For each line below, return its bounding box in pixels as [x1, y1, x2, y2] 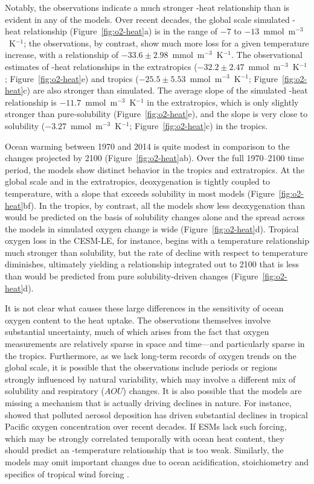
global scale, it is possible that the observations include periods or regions [5, 361, 278, 374]
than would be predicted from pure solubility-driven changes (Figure [5, 270, 258, 282]
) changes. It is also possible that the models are [123, 384, 302, 397]
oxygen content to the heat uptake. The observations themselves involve [5, 313, 271, 326]
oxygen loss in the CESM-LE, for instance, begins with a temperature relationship [5, 234, 309, 247]
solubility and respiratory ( [5, 384, 104, 397]
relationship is [5, 95, 57, 108]
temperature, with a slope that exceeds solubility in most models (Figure [5, 186, 275, 199]
